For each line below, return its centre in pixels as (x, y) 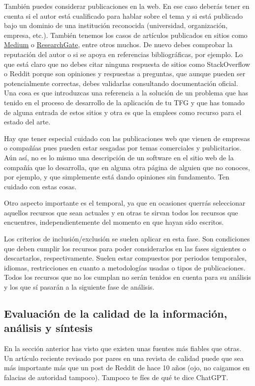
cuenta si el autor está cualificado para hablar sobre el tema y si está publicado (124, 15)
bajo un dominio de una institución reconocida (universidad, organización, (116, 25)
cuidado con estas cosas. (40, 186)
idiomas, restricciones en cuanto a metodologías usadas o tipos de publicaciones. (125, 267)
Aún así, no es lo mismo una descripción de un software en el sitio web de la (119, 157)
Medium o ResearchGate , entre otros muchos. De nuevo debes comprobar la (118, 45)
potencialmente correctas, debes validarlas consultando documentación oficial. (121, 83)
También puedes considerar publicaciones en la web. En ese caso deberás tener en (127, 6)
